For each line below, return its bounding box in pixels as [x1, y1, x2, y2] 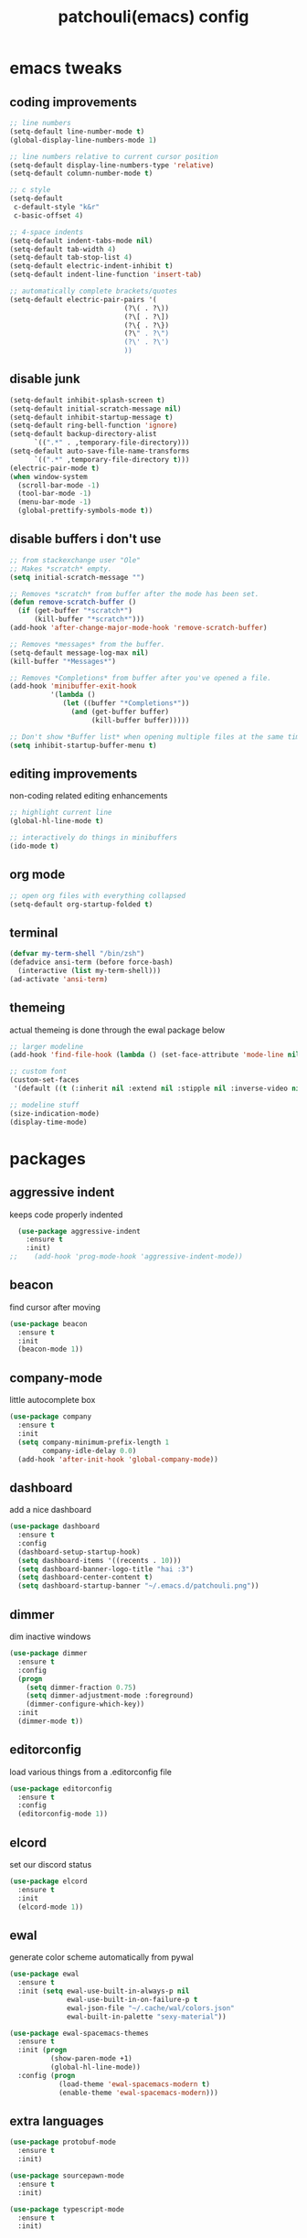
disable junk [9, 371, 80, 387]
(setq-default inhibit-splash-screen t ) [9, 395, 166, 404]
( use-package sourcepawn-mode [9, 2171, 125, 2180]
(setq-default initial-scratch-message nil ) [9, 404, 182, 413]
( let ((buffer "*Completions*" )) [62, 699, 190, 708]
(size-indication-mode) [9, 1108, 101, 1118]
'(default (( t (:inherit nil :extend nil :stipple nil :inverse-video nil [13, 1084, 304, 1093]
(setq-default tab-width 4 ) [9, 244, 117, 253]
